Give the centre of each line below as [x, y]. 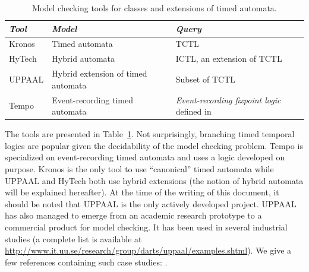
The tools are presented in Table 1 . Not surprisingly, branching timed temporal [150, 134]
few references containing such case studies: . [86, 262]
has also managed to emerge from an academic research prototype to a [133, 215]
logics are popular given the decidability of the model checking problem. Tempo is [154, 145]
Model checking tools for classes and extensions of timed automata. [154, 8]
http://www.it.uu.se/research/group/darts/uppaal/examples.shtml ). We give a [148, 250]
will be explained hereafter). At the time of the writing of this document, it [142, 192]
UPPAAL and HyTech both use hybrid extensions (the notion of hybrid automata [154, 180]
